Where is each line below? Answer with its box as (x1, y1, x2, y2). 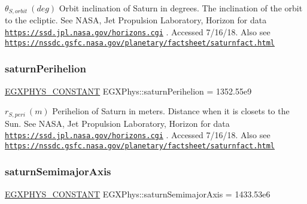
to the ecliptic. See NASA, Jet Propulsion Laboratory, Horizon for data (5, 14, 267, 26)
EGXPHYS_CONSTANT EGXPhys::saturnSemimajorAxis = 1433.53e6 (5, 187, 270, 200)
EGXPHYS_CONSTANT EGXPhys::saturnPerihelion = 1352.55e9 (5, 84, 252, 97)
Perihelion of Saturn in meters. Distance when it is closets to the (52, 105, 290, 117)
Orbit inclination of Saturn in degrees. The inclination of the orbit (59, 2, 303, 14)
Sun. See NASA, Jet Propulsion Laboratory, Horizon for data (5, 117, 230, 129)
